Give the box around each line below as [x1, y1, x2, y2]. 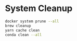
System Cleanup [5, 3, 73, 14]
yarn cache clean [5, 27, 40, 33]
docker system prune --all [5, 19, 59, 24]
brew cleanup [5, 23, 31, 28]
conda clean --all [5, 32, 42, 37]
